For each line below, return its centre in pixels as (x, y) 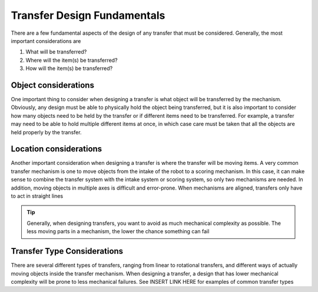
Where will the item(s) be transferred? (72, 60)
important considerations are (46, 41)
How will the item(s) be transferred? (69, 68)
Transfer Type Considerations (67, 251)
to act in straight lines (37, 196)
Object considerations (52, 85)
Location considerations (57, 149)
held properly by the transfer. (46, 132)
